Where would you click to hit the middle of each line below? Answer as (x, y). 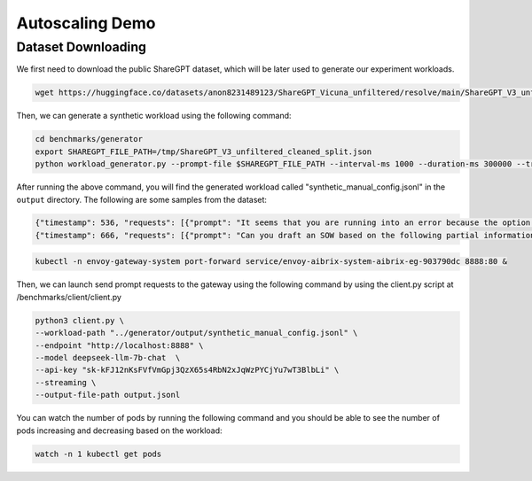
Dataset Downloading (81, 47)
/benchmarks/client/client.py (69, 297)
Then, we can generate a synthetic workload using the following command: (154, 116)
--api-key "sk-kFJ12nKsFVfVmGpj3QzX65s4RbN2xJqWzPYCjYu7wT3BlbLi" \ (187, 370)
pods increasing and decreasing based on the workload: (119, 431)
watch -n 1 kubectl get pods (98, 454)
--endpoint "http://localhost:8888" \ (119, 345)
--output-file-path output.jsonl (108, 395)
